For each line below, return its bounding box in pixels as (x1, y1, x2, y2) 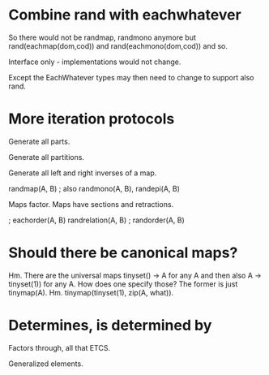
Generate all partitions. (8, 152, 85, 162)
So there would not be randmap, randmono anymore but (8, 32, 197, 42)
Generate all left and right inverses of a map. (8, 168, 157, 178)
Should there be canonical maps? (8, 244, 238, 262)
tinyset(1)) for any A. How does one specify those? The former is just (8, 278, 238, 289)
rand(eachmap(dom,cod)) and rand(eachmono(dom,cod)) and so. (8, 41, 228, 50)
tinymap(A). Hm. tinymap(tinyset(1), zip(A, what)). (8, 287, 174, 297)
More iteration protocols (8, 110, 175, 128)
